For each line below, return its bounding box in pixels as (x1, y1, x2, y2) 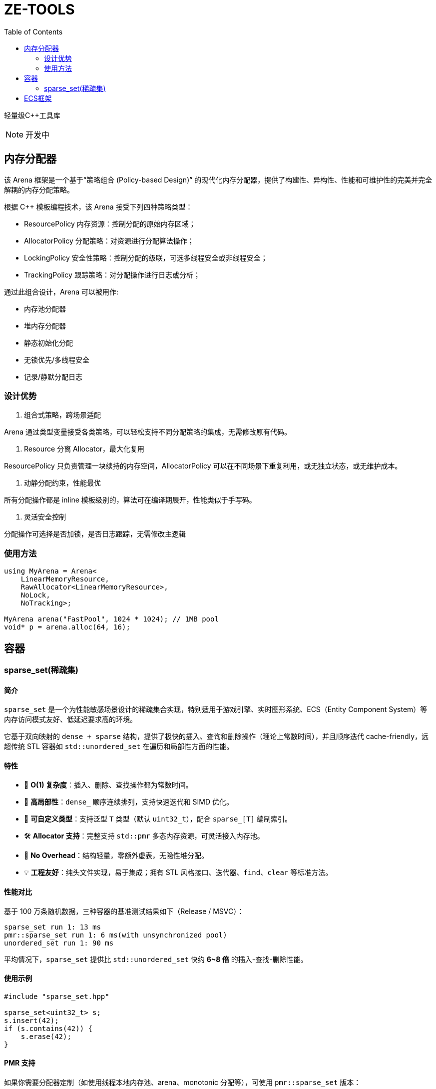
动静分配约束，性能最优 (24, 478, 101, 487)
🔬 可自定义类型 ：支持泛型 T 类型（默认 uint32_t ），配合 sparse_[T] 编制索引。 (24, 814, 292, 823)
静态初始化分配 (24, 338, 73, 347)
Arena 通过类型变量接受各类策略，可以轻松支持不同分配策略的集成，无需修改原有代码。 (4, 427, 291, 436)
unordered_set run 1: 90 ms (4, 938, 114, 947)
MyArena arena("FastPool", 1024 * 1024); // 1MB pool (4, 615, 219, 623)
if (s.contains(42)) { (4, 1024, 93, 1032)
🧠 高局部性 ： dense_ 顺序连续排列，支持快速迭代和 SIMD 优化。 (24, 797, 234, 806)
